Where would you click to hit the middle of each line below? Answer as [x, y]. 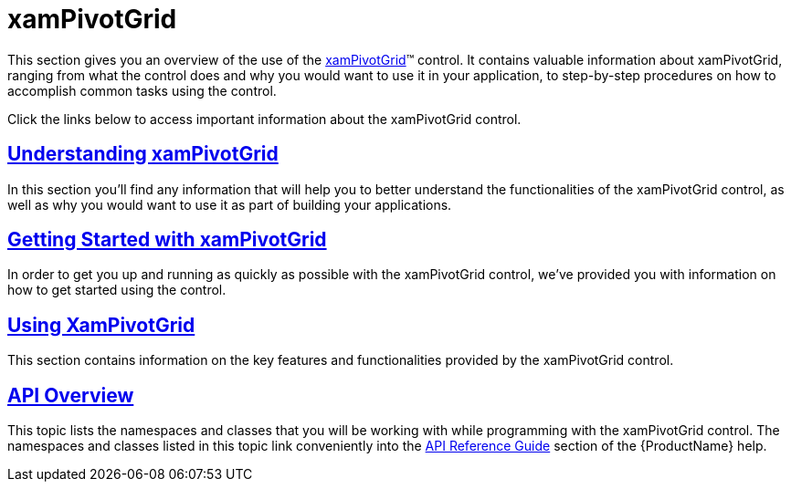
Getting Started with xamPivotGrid [167, 240]
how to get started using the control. [117, 290]
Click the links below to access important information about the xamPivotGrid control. [264, 119]
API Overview [71, 395]
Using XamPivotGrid [101, 325]
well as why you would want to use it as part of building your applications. [230, 204]
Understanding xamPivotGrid [143, 154]
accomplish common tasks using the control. [142, 90]
